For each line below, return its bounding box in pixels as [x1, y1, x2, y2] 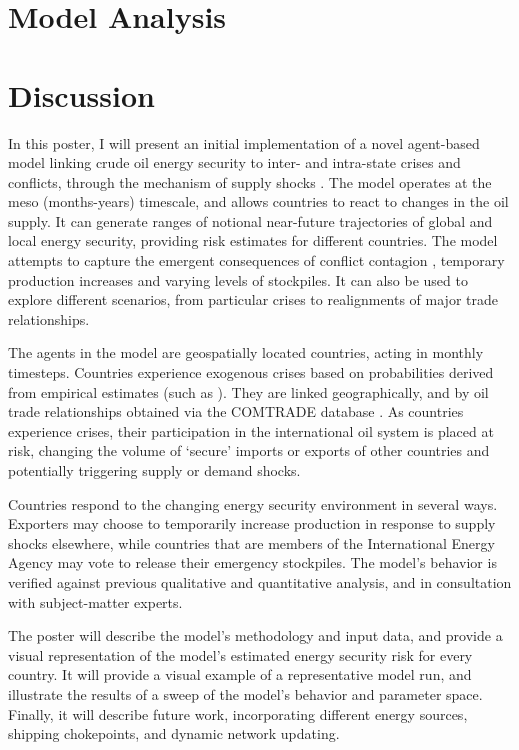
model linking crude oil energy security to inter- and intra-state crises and [8, 152, 461, 173]
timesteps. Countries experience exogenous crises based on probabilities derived [8, 362, 494, 383]
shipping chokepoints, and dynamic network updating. [8, 723, 340, 744]
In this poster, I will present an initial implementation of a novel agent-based [8, 132, 480, 153]
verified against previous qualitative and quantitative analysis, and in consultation [8, 571, 512, 592]
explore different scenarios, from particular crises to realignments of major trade [8, 289, 498, 310]
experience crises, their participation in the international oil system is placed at [8, 420, 494, 441]
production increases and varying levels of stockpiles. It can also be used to [8, 269, 468, 290]
